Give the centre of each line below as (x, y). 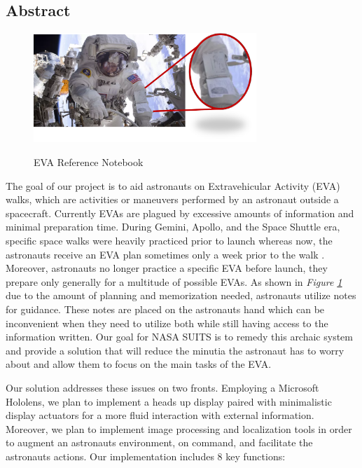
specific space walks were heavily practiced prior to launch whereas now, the (169, 240)
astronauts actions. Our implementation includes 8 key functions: (146, 456)
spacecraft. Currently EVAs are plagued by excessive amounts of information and (180, 213)
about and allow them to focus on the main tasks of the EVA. (139, 364)
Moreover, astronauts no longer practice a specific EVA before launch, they (167, 268)
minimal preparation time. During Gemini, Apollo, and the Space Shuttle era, (173, 227)
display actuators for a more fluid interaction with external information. (160, 415)
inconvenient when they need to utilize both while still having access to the (167, 323)
